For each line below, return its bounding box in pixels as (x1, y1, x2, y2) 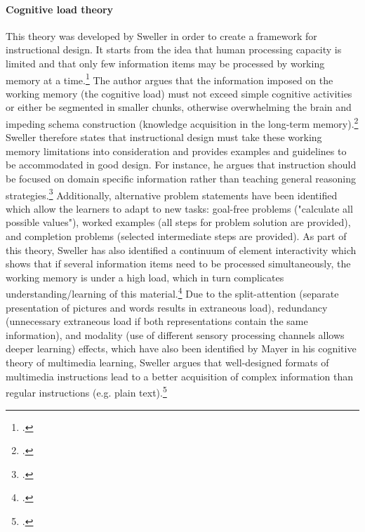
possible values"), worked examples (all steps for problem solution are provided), (6, 215, 351, 230)
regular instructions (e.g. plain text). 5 (6, 383, 167, 399)
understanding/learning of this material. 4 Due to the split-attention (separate (6, 284, 339, 301)
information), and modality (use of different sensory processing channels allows (6, 327, 345, 342)
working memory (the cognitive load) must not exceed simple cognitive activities (6, 86, 352, 100)
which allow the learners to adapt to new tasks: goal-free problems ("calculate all (6, 201, 353, 215)
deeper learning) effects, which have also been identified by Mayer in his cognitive (6, 341, 357, 356)
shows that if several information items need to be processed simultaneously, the (6, 256, 351, 271)
